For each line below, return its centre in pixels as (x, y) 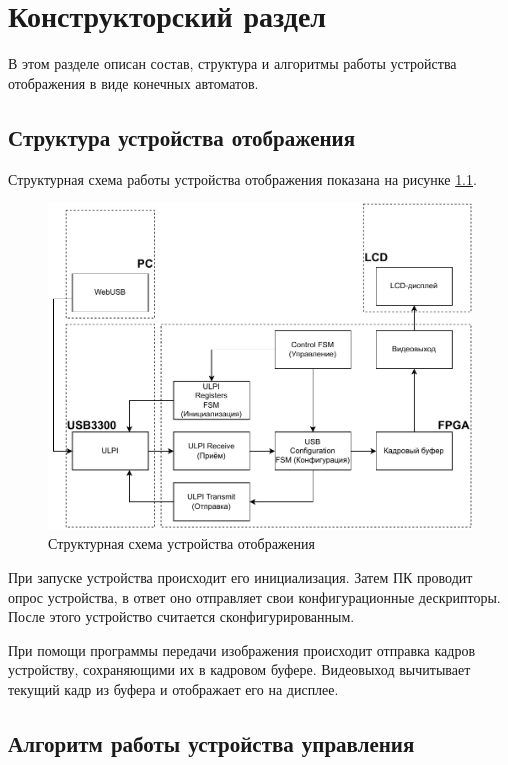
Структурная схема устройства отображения (181, 543)
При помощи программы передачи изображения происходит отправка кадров (242, 649)
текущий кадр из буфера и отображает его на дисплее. (173, 688)
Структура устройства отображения (182, 136)
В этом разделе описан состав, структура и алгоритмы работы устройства (232, 63)
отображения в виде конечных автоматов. (133, 82)
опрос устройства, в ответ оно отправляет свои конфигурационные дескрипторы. (254, 596)
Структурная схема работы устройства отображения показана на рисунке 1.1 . (242, 178)
